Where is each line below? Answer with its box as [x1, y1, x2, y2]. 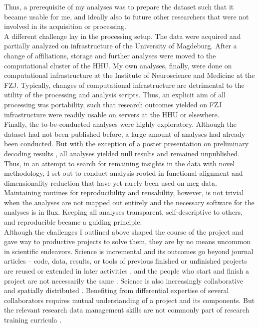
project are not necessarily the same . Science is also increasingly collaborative [4, 275, 244, 286]
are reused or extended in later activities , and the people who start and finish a [4, 266, 249, 276]
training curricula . [4, 315, 62, 325]
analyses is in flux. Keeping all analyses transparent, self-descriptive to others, [4, 207, 243, 217]
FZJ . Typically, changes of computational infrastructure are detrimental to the [4, 79, 245, 90]
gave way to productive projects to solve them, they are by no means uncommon [4, 236, 251, 247]
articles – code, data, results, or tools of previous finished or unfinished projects [4, 256, 247, 266]
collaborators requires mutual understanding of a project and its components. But [4, 295, 255, 305]
